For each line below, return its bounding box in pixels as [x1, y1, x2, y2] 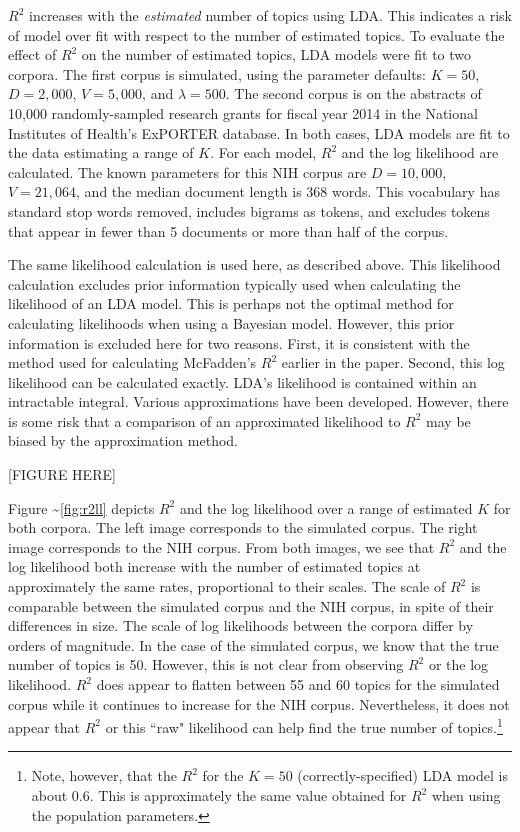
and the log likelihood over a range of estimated [179, 497, 473, 518]
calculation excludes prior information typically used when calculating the [8, 273, 461, 294]
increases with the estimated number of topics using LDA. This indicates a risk [28, 5, 512, 25]
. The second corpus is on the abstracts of [225, 83, 482, 104]
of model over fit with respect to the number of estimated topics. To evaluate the [8, 24, 505, 45]
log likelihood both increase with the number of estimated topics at [8, 556, 421, 577]
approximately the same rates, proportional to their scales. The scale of [8, 576, 446, 597]
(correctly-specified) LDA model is [297, 765, 508, 786]
